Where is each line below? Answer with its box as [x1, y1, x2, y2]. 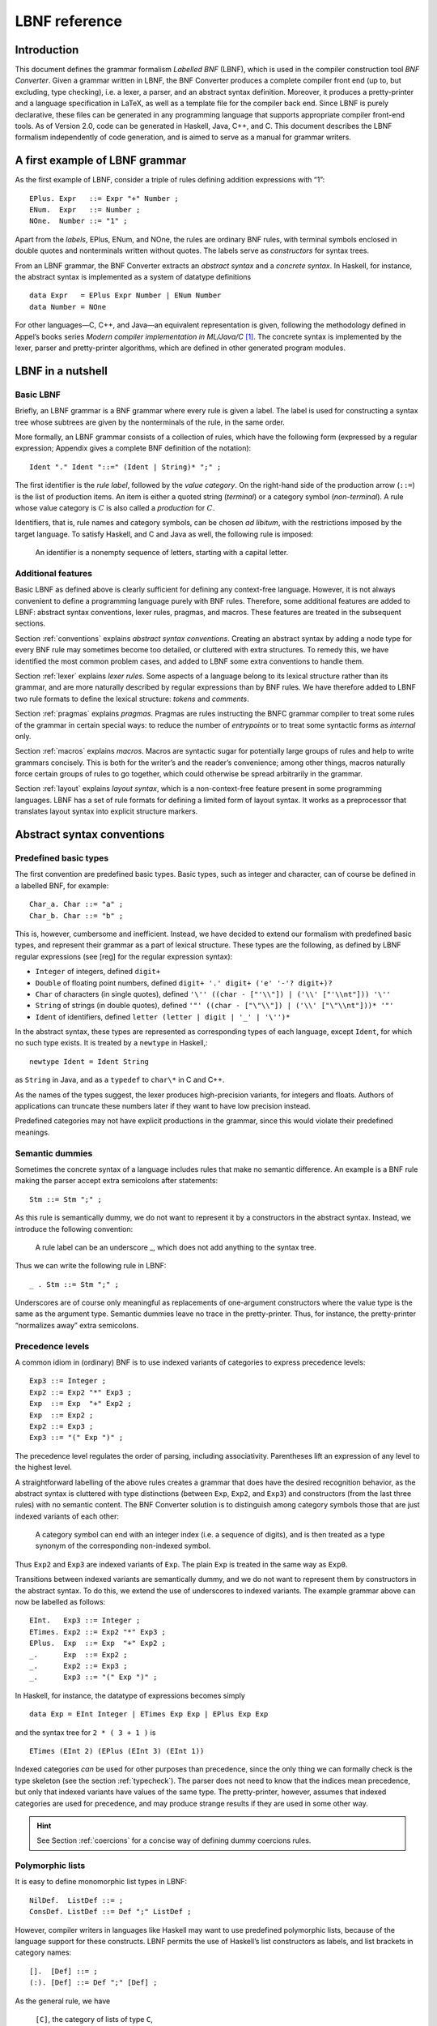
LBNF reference [15, 12, 123, 30]
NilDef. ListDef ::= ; [29, 1896, 124, 1904]
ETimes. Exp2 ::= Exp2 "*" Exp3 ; [29, 1627, 166, 1636]
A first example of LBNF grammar [15, 154, 186, 168]
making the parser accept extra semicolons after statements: [15, 1176, 218, 1186]
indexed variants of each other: [15, 1511, 120, 1521]
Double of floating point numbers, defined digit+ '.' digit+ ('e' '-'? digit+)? [35, 977, 333, 988]
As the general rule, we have [15, 1996, 111, 2006]
